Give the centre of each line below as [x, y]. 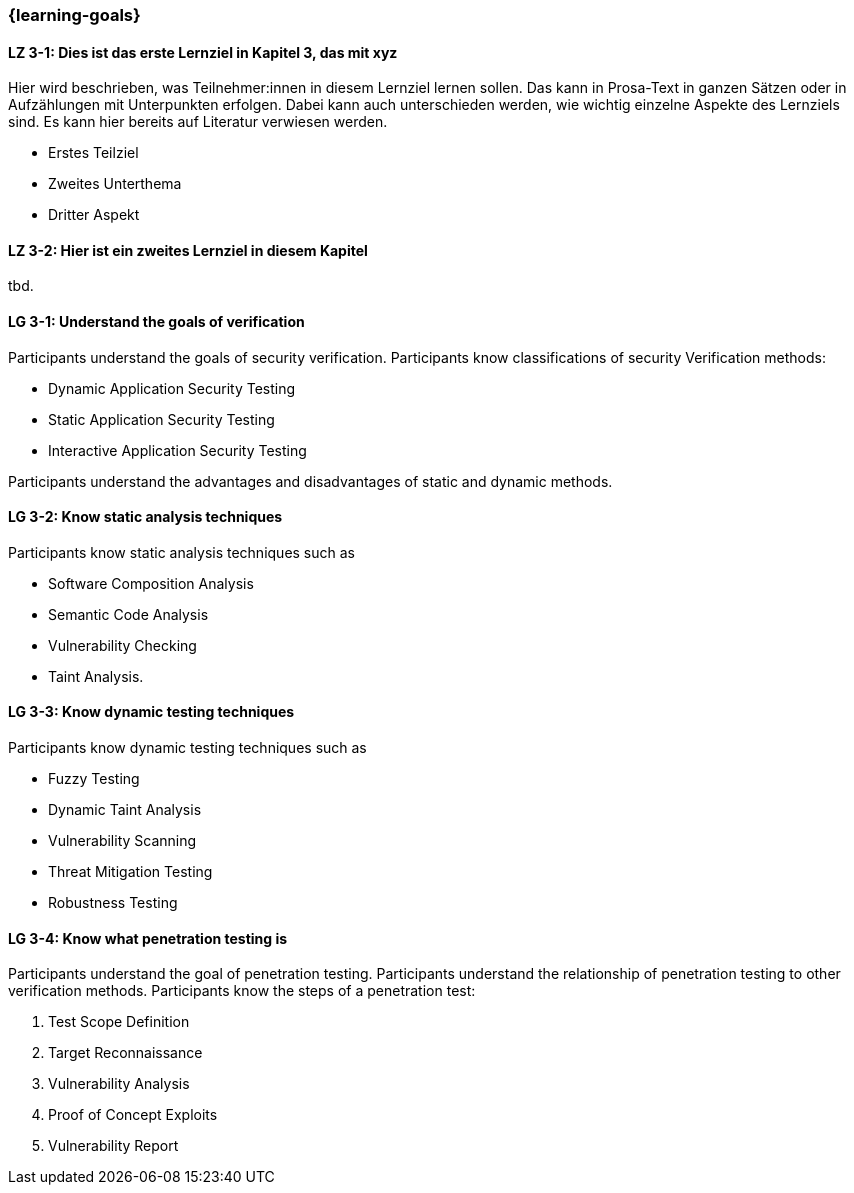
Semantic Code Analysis [128, 614]
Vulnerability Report [113, 1146]
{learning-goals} [74, 15]
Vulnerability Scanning [122, 841]
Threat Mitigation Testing [130, 872]
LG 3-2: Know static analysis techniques [145, 517]
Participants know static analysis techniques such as [182, 552]
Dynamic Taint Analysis [125, 810]
